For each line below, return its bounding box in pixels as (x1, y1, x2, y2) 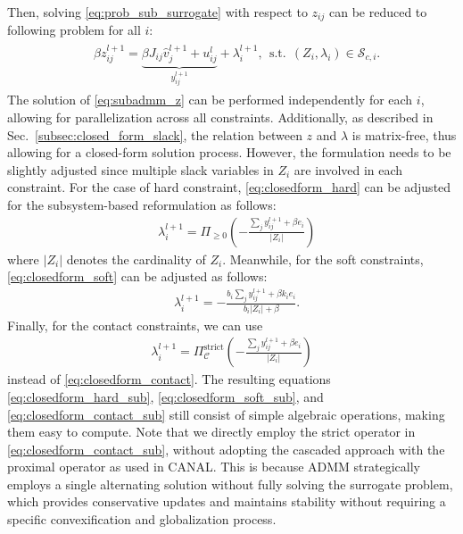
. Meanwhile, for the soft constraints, (222, 249, 424, 268)
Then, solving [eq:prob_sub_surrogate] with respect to (7, 3, 308, 21)
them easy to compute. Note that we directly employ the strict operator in (7, 422, 416, 441)
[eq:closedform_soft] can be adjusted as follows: (7, 267, 268, 286)
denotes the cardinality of (66, 249, 206, 268)
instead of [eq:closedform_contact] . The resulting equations (7, 370, 331, 388)
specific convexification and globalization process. (7, 510, 277, 529)
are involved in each (294, 160, 403, 179)
